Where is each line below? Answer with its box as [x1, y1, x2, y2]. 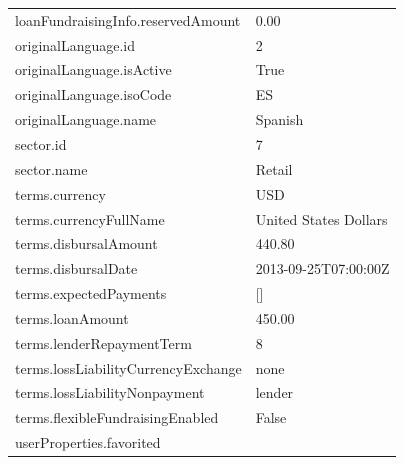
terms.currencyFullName [15, 208, 165, 229]
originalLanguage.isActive [15, 59, 172, 80]
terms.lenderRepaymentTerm [15, 332, 192, 353]
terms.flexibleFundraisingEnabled [15, 407, 219, 428]
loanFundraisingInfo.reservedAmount [15, 9, 241, 30]
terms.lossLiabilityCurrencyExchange [15, 357, 242, 378]
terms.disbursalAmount [15, 233, 158, 254]
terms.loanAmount [15, 307, 129, 328]
